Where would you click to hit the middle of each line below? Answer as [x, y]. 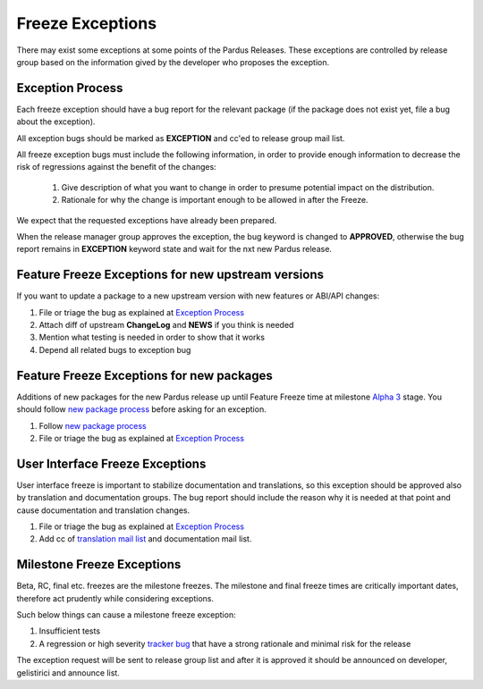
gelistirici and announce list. [68, 672]
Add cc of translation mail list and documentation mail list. [145, 539]
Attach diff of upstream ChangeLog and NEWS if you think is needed [166, 325]
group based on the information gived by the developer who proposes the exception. [173, 62]
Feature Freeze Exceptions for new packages [144, 375]
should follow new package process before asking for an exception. [142, 409]
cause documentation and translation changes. [103, 510]
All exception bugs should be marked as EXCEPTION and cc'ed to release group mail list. [181, 138]
